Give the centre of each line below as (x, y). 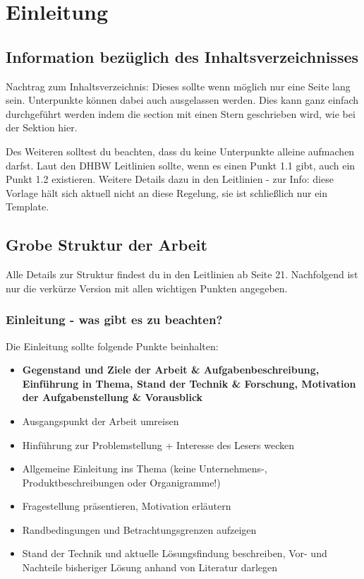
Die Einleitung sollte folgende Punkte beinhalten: (112, 346)
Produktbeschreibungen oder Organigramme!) (121, 482)
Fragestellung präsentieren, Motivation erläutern (127, 506)
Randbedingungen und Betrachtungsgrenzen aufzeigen (139, 529)
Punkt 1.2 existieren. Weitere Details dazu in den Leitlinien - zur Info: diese (170, 179)
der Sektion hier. (42, 127)
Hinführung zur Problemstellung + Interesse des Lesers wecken (158, 444)
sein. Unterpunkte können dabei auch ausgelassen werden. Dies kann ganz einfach (182, 100)
